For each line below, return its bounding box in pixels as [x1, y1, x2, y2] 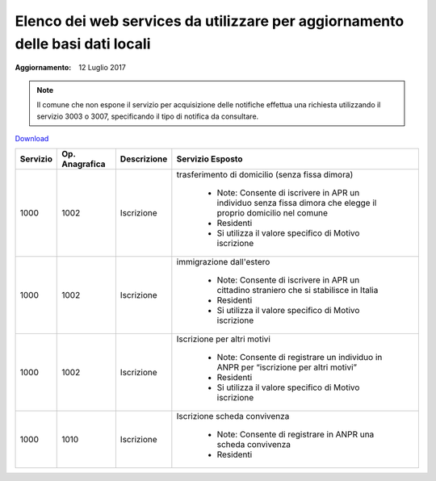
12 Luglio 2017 [78, 63, 127, 73]
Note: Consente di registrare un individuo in [216, 352, 383, 363]
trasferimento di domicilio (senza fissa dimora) [176, 169, 354, 181]
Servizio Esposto [176, 153, 243, 165]
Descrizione [119, 153, 168, 165]
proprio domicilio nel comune [216, 207, 329, 219]
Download [15, 133, 49, 143]
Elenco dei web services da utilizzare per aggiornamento [15, 12, 405, 30]
